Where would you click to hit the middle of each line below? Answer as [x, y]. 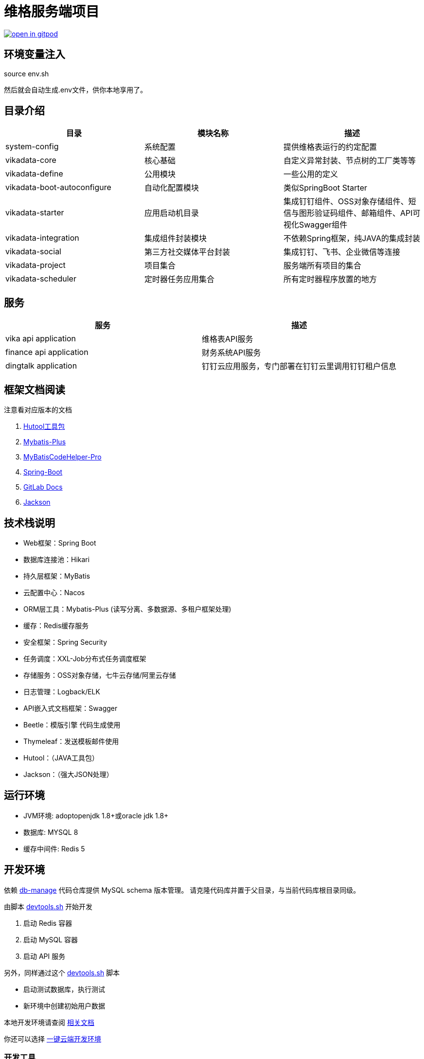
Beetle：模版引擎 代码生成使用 [72, 724]
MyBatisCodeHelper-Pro [62, 457]
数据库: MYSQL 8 [51, 832]
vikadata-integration [42, 238]
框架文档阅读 [35, 389]
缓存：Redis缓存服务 [56, 625]
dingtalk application [41, 366]
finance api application [47, 352]
